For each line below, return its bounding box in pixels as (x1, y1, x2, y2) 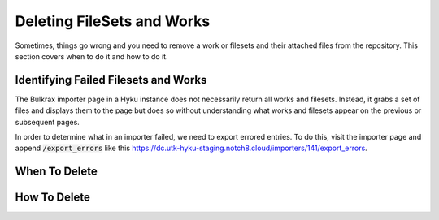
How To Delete (15, 191, 91, 205)
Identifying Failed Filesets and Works (15, 73, 207, 87)
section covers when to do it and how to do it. (15, 51, 168, 61)
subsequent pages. (15, 117, 80, 127)
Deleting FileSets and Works (15, 12, 211, 30)
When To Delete (15, 165, 98, 179)
